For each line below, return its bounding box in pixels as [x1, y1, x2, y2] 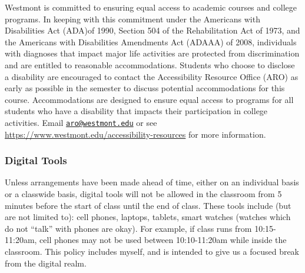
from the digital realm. [5, 257, 87, 269]
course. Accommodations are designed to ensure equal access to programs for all [5, 93, 294, 105]
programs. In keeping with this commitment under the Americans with [5, 12, 260, 25]
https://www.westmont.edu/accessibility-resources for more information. [5, 128, 266, 140]
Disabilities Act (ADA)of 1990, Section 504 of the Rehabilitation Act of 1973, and [5, 24, 300, 36]
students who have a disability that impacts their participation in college [5, 105, 268, 117]
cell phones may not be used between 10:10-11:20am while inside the [39, 234, 287, 246]
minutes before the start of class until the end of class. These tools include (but [5, 199, 291, 211]
